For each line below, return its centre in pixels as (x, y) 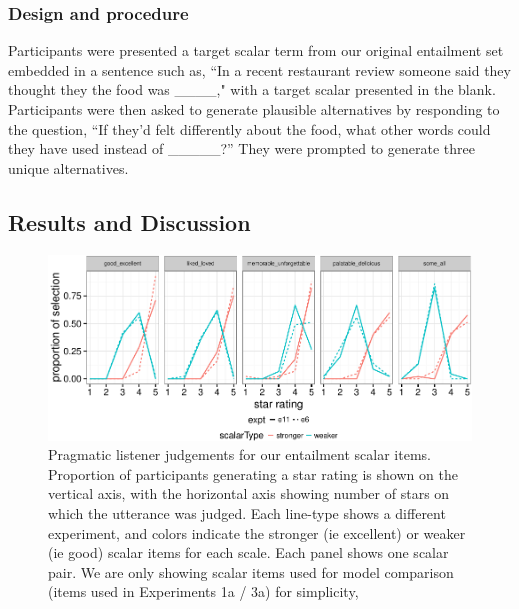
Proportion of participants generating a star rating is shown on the (253, 473)
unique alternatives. (68, 167)
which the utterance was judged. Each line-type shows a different (247, 512)
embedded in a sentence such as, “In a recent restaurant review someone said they (259, 69)
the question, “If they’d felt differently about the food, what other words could (249, 128)
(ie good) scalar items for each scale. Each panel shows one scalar (248, 552)
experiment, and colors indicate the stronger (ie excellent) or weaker (257, 532)
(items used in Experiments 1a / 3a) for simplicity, (203, 591)
